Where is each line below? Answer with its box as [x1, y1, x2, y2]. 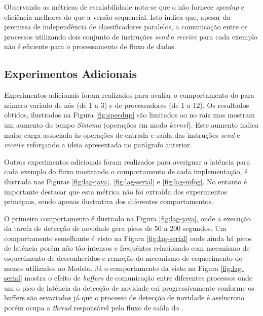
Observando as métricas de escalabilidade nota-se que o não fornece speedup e [4, 2, 245, 12]
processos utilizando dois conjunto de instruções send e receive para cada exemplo [4, 31, 258, 42]
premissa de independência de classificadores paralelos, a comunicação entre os [4, 21, 248, 32]
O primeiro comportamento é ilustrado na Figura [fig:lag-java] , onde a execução [4, 213, 251, 223]
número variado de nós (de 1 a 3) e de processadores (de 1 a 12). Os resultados [4, 99, 249, 110]
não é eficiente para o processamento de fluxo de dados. [4, 41, 176, 52]
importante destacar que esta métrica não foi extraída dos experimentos [4, 186, 227, 196]
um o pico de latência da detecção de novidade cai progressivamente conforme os [4, 282, 254, 293]
